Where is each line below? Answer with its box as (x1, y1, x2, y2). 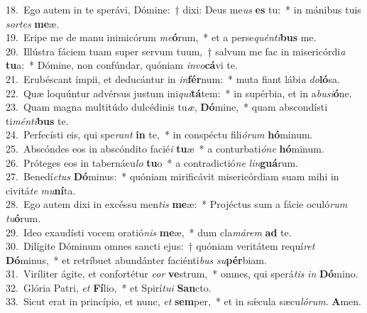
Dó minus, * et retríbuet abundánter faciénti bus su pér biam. (6, 252, 267, 267)
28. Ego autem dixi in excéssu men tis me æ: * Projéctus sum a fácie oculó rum (6, 197, 348, 212)
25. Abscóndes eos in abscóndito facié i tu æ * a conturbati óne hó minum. (6, 141, 324, 155)
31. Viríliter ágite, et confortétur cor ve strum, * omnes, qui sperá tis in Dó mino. (6, 266, 358, 281)
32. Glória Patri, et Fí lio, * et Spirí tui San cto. (6, 280, 212, 295)
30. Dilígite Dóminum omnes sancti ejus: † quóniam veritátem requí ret (6, 238, 315, 253)
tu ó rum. (6, 210, 41, 225)
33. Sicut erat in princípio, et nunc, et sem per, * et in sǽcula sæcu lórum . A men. (6, 294, 361, 309)
